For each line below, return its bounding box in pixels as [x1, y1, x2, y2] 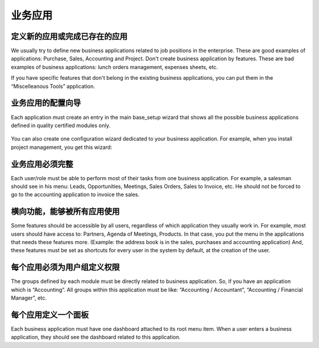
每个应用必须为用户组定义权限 [11, 262, 120, 272]
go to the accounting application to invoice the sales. [11, 191, 140, 198]
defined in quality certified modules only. [11, 122, 110, 129]
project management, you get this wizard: [11, 144, 112, 151]
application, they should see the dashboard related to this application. [11, 334, 181, 341]
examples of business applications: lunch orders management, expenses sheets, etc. [11, 63, 219, 70]
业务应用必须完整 [11, 159, 73, 169]
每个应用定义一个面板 [11, 310, 89, 320]
